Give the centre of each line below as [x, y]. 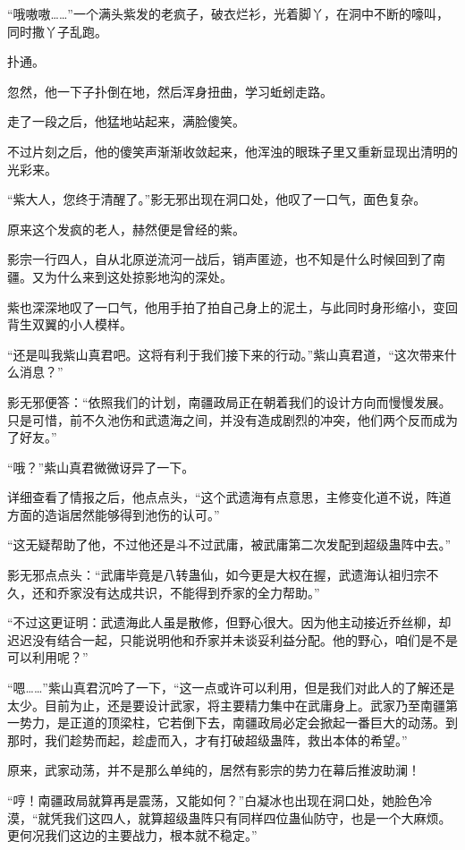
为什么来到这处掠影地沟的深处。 [138, 276]
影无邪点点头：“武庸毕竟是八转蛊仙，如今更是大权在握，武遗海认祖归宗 [217, 575]
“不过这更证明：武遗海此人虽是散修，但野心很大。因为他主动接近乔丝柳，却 [229, 622]
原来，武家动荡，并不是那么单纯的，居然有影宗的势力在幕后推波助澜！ [214, 770]
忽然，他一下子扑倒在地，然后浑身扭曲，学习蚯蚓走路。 [170, 91]
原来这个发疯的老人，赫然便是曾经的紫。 [126, 229]
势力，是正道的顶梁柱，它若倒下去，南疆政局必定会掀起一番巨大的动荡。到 [238, 722]
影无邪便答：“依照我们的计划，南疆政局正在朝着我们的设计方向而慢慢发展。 [229, 401]
